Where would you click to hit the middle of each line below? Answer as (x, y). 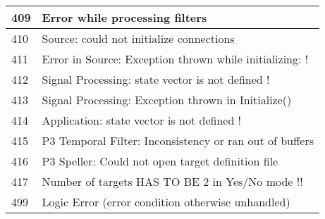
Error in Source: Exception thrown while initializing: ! (175, 59)
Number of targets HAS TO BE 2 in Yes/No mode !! (172, 181)
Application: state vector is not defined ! (142, 120)
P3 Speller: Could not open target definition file (160, 161)
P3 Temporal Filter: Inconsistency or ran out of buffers (178, 140)
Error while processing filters (124, 17)
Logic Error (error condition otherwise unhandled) (166, 202)
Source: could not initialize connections (138, 38)
